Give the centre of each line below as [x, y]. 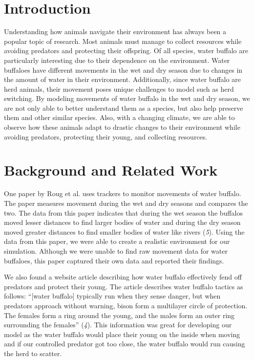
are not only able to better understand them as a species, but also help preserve [124, 108]
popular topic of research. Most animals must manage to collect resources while [123, 41]
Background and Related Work [111, 170]
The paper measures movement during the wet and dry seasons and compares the [126, 203]
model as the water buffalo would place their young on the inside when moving [122, 334]
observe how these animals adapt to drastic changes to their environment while [122, 127]
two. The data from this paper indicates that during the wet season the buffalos [123, 212]
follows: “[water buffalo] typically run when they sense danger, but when [112, 296]
